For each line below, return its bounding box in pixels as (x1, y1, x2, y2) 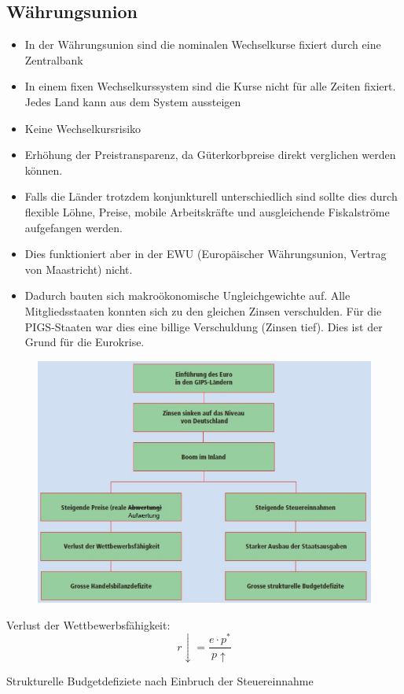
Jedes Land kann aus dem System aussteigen (24, 93, 241, 109)
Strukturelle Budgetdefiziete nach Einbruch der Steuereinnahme (6, 673, 314, 689)
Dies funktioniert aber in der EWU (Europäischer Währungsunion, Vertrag (24, 245, 387, 262)
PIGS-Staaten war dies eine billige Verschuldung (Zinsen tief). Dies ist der (24, 318, 383, 334)
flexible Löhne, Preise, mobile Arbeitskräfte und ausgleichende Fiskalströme (24, 203, 390, 220)
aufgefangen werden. (24, 219, 123, 235)
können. (24, 161, 63, 178)
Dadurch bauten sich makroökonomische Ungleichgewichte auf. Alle (24, 287, 351, 304)
